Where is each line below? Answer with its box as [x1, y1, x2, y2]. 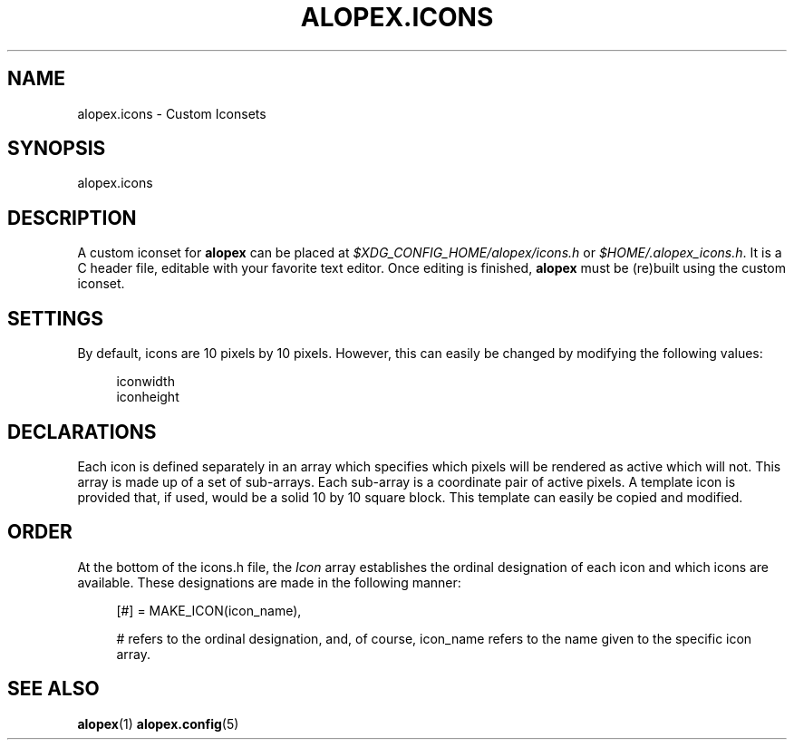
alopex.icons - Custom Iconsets [77, 105, 266, 121]
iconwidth [116, 373, 175, 390]
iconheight [116, 389, 179, 405]
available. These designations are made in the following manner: [77, 574, 461, 590]
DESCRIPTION [7, 206, 137, 229]
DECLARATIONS [7, 420, 157, 443]
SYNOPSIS [7, 137, 106, 160]
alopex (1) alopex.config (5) [77, 715, 239, 732]
